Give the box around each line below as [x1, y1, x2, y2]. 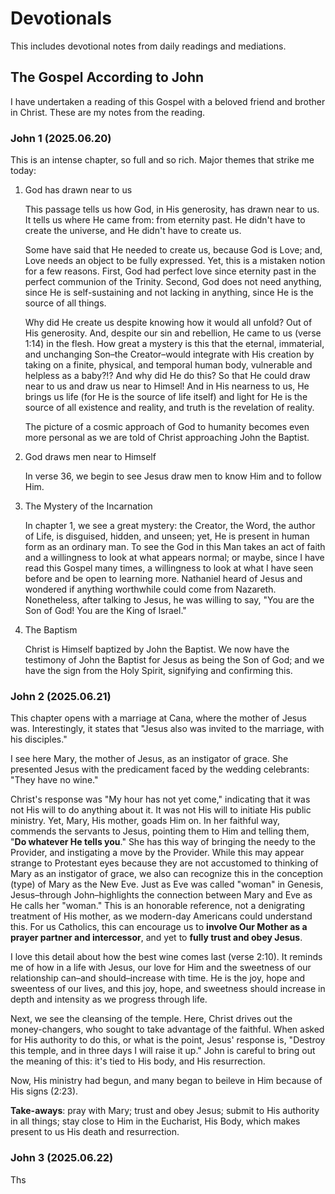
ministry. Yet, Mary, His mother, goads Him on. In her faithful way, [10, 815, 280, 827]
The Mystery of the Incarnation [24, 500, 153, 512]
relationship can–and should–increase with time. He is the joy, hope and [10, 972, 306, 984]
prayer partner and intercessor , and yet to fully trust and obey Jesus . [10, 932, 303, 944]
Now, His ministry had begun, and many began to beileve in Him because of [10, 1075, 323, 1087]
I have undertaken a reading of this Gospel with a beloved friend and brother [10, 95, 326, 107]
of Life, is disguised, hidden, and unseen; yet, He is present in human [24, 530, 310, 542]
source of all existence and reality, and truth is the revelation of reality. [24, 402, 315, 414]
